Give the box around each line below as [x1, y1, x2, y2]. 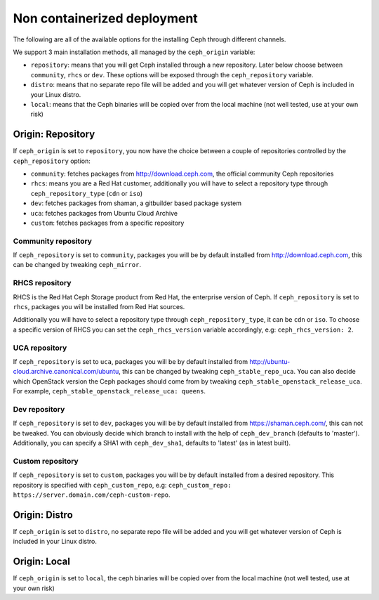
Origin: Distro [13, 509, 73, 521]
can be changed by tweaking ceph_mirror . [13, 261, 142, 269]
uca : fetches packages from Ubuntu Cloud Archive [30, 209, 178, 217]
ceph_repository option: [13, 157, 91, 165]
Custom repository [13, 456, 79, 466]
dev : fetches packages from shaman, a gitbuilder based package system [30, 199, 242, 207]
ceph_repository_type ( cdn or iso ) [30, 189, 143, 197]
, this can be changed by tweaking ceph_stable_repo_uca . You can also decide [118, 367, 356, 376]
